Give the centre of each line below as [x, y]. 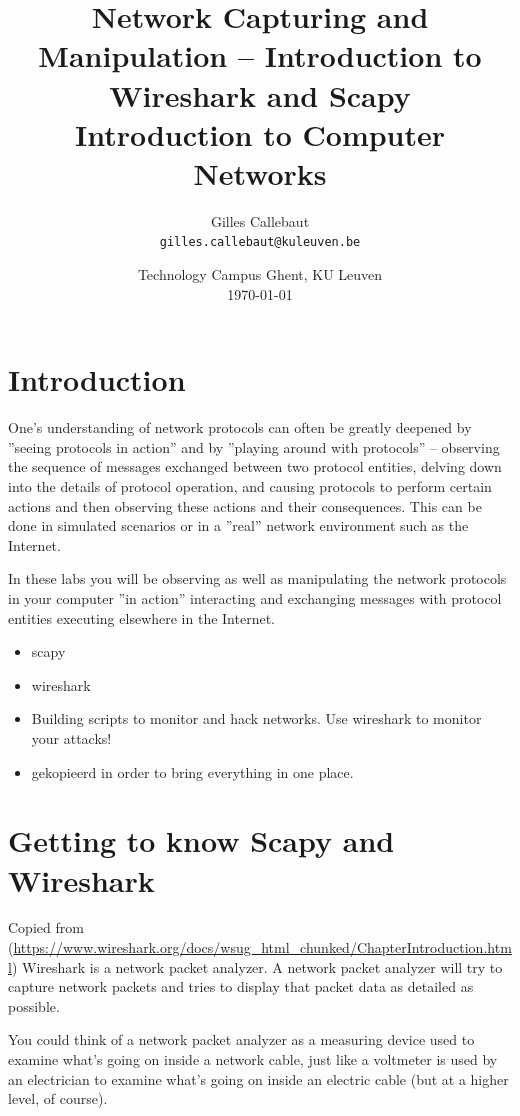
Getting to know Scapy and [201, 840]
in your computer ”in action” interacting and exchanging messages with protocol [255, 598]
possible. [34, 1005]
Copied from [46, 927]
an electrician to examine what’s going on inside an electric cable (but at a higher [258, 1078]
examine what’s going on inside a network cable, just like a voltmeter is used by [253, 1059]
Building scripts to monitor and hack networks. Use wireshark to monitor [256, 718]
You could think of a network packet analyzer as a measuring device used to [241, 1039]
